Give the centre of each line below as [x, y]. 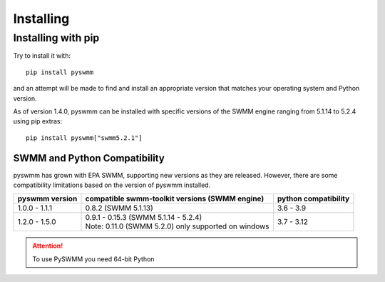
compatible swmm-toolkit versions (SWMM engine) [175, 198]
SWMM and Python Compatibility [89, 158]
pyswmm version [47, 198]
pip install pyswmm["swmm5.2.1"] [84, 138]
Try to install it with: [42, 56]
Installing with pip [56, 38]
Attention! [48, 246]
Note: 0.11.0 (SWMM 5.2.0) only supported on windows [178, 226]
